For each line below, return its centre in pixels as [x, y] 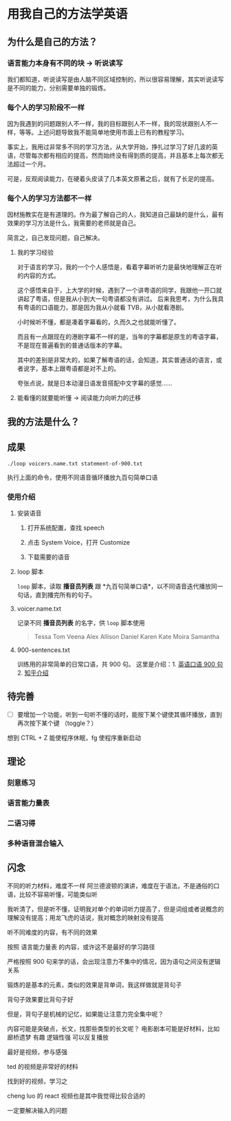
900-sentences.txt [43, 650]
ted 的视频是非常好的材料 [43, 1066]
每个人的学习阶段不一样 [46, 107]
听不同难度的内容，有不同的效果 [52, 932]
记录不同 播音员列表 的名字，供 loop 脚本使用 [81, 622]
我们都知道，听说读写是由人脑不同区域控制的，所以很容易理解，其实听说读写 [115, 79]
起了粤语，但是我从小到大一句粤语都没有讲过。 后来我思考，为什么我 [120, 299]
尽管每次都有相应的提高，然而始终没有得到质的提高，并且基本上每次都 [118, 156]
